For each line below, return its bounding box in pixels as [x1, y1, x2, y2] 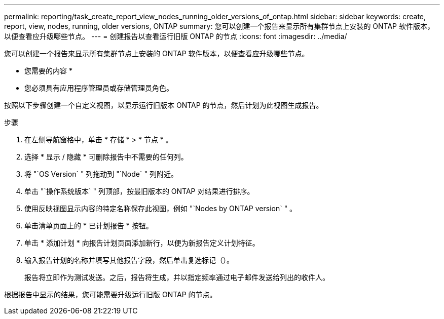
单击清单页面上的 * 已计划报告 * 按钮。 [24, 221, 153, 230]
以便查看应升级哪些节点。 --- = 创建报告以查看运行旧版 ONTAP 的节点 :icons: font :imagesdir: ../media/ [4, 32, 347, 41]
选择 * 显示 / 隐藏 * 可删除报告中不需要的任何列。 [24, 152, 188, 161]
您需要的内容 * [24, 66, 72, 75]
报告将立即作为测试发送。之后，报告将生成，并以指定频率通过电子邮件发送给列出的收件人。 [24, 273, 329, 282]
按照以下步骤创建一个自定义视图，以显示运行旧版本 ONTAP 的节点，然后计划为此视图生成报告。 [4, 101, 323, 109]
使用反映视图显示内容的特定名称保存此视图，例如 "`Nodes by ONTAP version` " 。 [24, 204, 297, 213]
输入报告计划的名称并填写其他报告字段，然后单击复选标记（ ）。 [24, 256, 234, 264]
